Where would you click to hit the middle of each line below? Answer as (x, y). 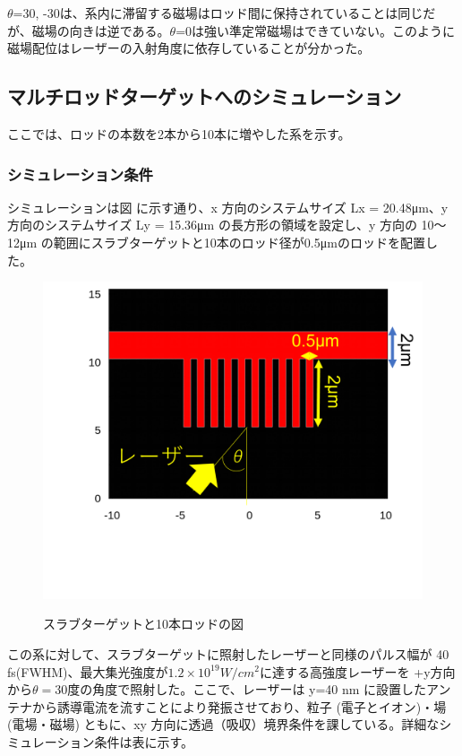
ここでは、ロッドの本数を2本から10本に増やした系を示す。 (179, 133)
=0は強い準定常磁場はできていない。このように (316, 30)
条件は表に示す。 (144, 741)
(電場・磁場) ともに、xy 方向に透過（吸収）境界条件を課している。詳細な (223, 724)
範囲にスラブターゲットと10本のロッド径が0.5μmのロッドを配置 (239, 242)
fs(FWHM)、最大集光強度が (88, 671)
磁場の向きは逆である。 (101, 30)
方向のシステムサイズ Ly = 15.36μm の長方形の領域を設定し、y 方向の (212, 225)
